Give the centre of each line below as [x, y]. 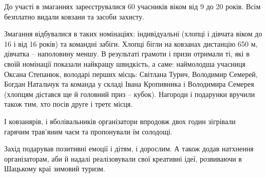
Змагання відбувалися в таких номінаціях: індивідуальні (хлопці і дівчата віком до [133, 34]
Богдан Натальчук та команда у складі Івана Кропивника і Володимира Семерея [129, 84]
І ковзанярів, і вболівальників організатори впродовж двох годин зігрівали [120, 121]
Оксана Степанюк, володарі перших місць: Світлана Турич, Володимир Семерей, [131, 74]
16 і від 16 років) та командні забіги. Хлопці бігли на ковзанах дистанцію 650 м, [131, 43]
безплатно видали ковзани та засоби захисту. [74, 16]
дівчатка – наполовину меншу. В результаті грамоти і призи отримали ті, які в [127, 54]
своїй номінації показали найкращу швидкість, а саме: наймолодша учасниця [125, 63]
